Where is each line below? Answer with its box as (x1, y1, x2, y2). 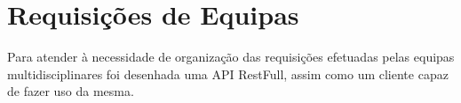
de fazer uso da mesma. (7, 82, 134, 100)
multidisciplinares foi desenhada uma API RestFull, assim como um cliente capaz (7, 64, 449, 83)
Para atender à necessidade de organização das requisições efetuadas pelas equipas (7, 48, 455, 66)
